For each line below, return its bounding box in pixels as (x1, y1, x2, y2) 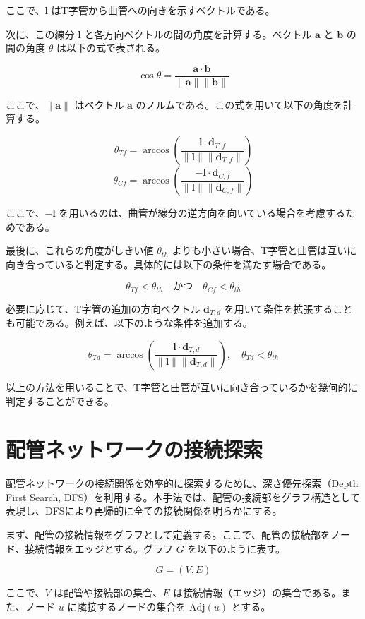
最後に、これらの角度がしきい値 (6, 243, 154, 258)
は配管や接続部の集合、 (54, 585, 163, 600)
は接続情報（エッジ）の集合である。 (173, 585, 342, 600)
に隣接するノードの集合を (67, 599, 186, 613)
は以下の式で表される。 (56, 40, 165, 55)
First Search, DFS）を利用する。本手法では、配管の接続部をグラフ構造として (6, 489, 360, 504)
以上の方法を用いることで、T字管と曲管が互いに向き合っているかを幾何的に (6, 379, 358, 394)
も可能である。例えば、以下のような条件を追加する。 (6, 315, 253, 330)
